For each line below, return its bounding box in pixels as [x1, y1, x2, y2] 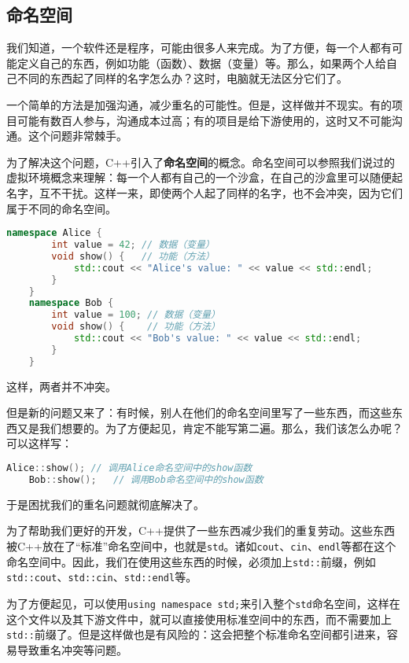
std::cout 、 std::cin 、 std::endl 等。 [6, 569, 197, 585]
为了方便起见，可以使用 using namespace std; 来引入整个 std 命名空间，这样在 [6, 595, 400, 611]
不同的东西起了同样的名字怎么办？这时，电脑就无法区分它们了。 [17, 70, 348, 87]
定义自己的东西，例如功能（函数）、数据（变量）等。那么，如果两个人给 [17, 54, 386, 71]
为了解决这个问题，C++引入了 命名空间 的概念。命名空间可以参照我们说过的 [6, 153, 395, 170]
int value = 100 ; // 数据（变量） [51, 309, 220, 321]
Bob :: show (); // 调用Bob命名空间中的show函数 [28, 473, 263, 485]
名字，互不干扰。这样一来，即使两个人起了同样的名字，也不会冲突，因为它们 [6, 184, 403, 201]
